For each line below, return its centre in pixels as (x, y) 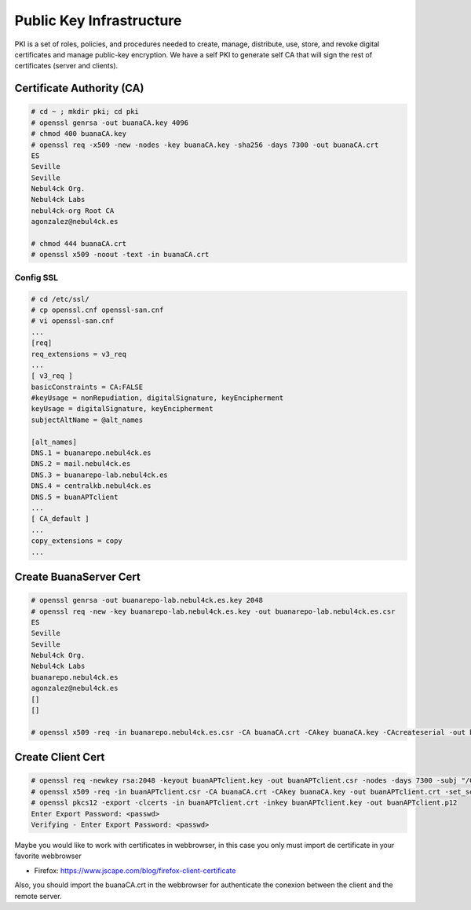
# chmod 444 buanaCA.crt (79, 244)
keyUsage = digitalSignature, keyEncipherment (122, 409)
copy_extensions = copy (77, 541)
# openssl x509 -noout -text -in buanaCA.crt (120, 255)
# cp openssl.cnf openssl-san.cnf (97, 310)
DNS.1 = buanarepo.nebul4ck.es (91, 453)
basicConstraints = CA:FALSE (87, 387)
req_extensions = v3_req (79, 354)
